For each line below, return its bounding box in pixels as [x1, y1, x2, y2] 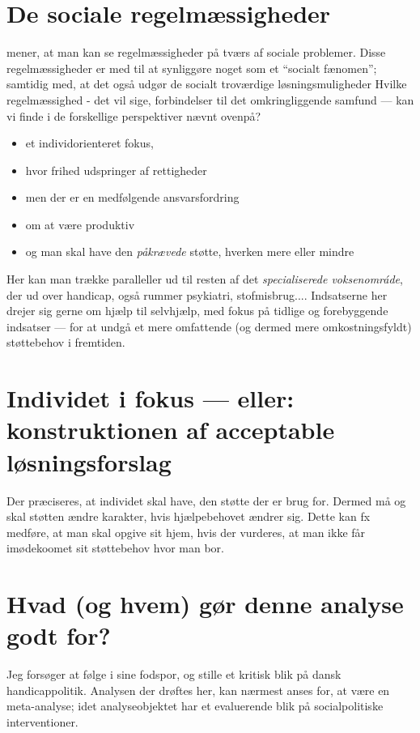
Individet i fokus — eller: [6, 381, 295, 415]
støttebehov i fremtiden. [6, 334, 125, 351]
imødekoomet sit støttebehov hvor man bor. [6, 539, 224, 556]
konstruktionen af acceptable [6, 413, 335, 446]
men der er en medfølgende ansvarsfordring [25, 189, 240, 206]
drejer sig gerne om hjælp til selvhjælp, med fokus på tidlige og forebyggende [6, 302, 388, 319]
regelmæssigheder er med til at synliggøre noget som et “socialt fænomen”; [6, 59, 377, 76]
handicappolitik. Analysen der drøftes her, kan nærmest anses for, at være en [6, 681, 390, 698]
